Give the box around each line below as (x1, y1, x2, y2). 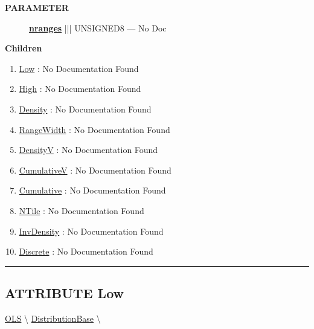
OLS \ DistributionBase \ (5, 311, 101, 324)
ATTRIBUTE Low (5, 284, 124, 302)
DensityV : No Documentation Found (19, 143, 158, 156)
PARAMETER (5, 1, 69, 13)
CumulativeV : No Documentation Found (19, 163, 171, 176)
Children (5, 42, 42, 54)
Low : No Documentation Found (19, 62, 139, 74)
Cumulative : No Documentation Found (19, 184, 166, 197)
